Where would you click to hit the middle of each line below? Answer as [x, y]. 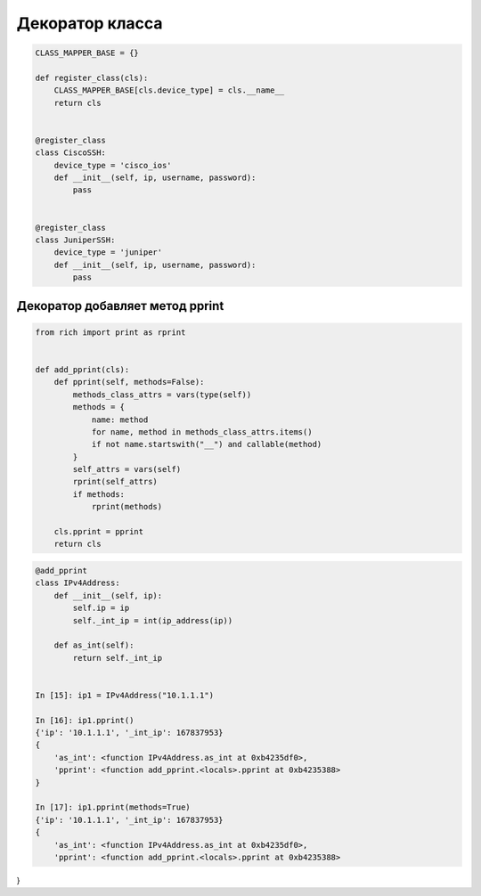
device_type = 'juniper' [108, 253]
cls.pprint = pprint [99, 532]
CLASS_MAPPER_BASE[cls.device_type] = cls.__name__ [169, 90]
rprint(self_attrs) [115, 482]
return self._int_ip [118, 658]
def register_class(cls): [92, 77]
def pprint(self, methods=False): [129, 382]
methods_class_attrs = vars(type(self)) [162, 395]
